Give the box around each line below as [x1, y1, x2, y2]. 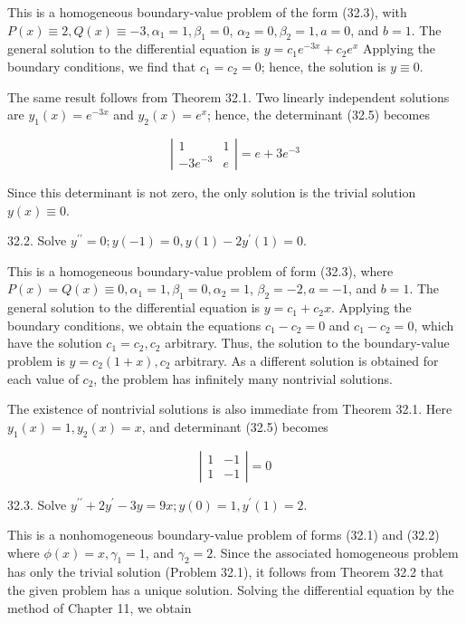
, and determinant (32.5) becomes [141, 417, 328, 436]
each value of [7, 369, 79, 388]
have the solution [7, 333, 102, 352]
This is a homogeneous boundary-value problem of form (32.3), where [7, 261, 394, 280]
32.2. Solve [7, 231, 67, 250]
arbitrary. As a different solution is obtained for [175, 350, 439, 369]
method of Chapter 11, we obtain [7, 598, 192, 617]
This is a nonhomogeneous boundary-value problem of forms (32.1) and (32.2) [7, 525, 440, 544]
